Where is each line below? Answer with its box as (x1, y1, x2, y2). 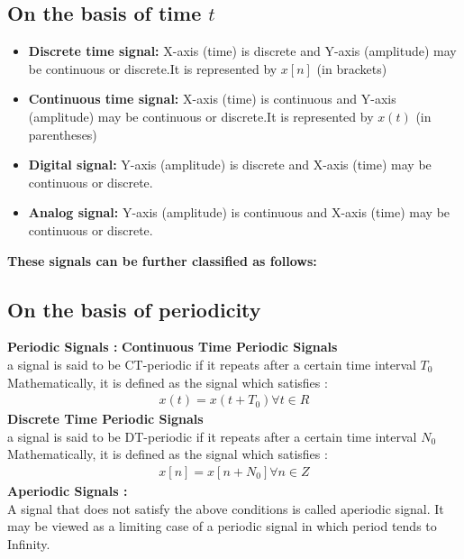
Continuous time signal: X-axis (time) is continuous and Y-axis (28, 89, 396, 108)
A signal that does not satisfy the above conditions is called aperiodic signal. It (7, 499, 444, 518)
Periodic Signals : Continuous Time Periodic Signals (7, 337, 338, 356)
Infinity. (7, 534, 50, 553)
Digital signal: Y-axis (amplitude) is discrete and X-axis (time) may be (28, 155, 432, 174)
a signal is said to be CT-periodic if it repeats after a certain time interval (7, 354, 416, 373)
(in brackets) (316, 59, 387, 78)
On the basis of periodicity (7, 295, 261, 323)
